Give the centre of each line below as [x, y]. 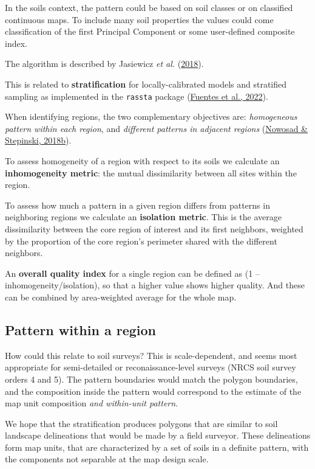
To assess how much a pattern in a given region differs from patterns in [137, 205]
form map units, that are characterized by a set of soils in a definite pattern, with [157, 447]
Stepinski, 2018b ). [38, 140]
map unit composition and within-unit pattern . [92, 403]
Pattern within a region [81, 329]
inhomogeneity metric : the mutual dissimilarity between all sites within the [151, 172]
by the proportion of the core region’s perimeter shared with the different [141, 241]
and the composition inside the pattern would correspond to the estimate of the [153, 391]
